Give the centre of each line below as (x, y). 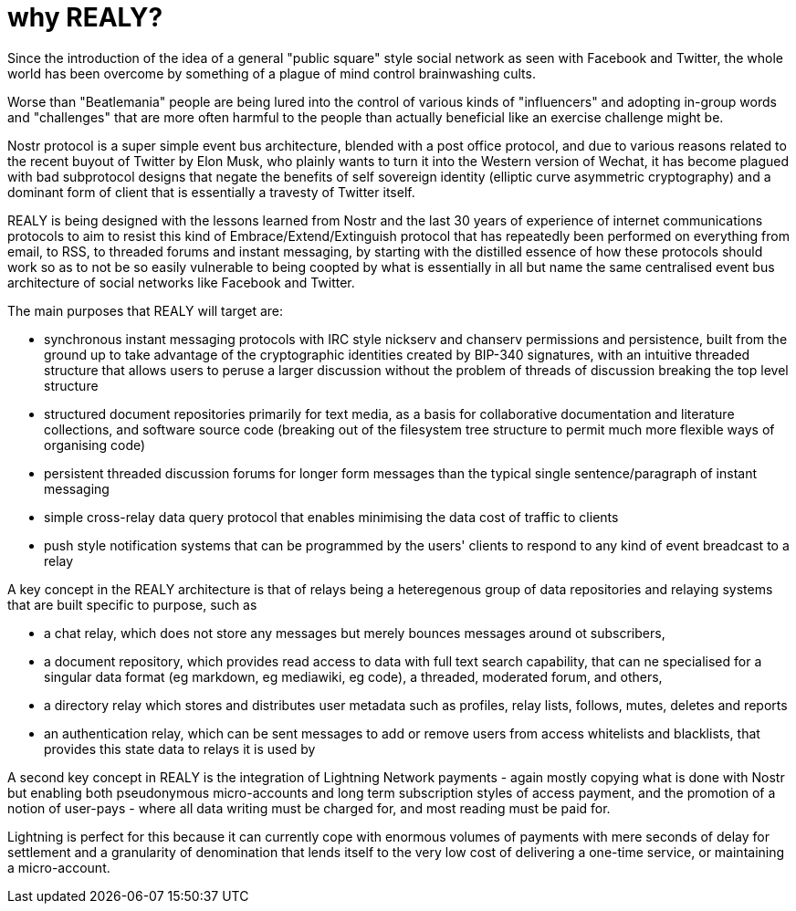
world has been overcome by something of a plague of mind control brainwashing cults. (272, 73)
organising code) (95, 445)
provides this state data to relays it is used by (180, 749)
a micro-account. (59, 867)
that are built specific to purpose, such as (132, 604)
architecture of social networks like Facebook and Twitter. (181, 282)
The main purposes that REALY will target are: (146, 310)
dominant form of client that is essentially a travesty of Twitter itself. (211, 192)
